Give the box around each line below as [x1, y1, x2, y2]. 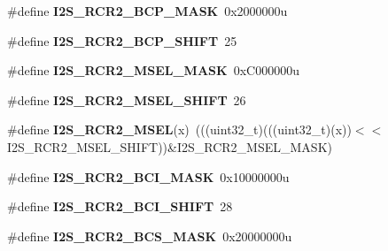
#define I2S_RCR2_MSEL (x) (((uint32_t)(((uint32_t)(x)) [7, 120, 352, 139]
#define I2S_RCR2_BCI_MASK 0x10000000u [7, 167, 290, 186]
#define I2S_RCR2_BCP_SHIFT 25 [7, 31, 237, 49]
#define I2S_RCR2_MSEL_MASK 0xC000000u [7, 61, 299, 80]
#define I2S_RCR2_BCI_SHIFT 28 [7, 197, 233, 216]
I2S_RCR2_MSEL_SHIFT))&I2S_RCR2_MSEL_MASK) [7, 137, 332, 156]
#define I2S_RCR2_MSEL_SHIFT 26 [7, 90, 246, 109]
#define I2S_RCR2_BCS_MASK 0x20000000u [7, 226, 292, 245]
